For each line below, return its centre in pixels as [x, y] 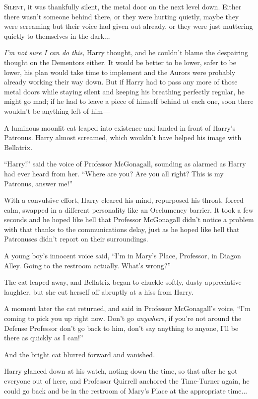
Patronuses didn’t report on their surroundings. [76, 239]
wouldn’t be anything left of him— [57, 111]
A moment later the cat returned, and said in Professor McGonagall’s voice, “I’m [127, 308]
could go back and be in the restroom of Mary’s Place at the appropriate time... [126, 390]
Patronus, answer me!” [38, 183]
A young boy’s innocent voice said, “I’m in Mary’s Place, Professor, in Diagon [123, 256]
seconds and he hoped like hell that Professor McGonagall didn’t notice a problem [129, 219]
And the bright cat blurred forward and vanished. [80, 354]
